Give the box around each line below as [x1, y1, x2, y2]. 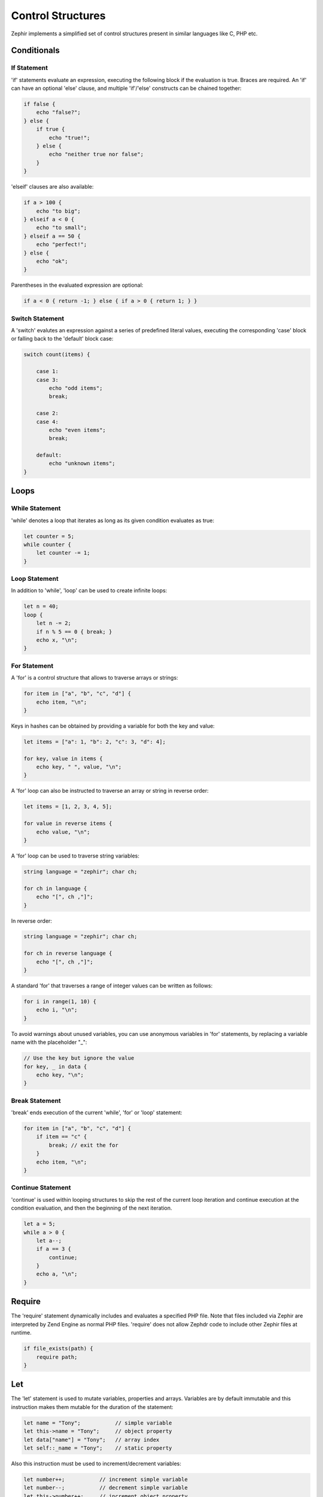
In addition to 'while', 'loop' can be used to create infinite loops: [11, 587, 167, 594]
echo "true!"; [48, 134, 90, 141]
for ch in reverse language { [23, 950, 112, 957]
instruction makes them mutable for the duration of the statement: [11, 1403, 173, 1410]
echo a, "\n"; [36, 1271, 78, 1278]
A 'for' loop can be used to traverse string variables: [11, 852, 140, 859]
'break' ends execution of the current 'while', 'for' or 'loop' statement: [11, 1109, 182, 1116]
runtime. [11, 1329, 32, 1337]
